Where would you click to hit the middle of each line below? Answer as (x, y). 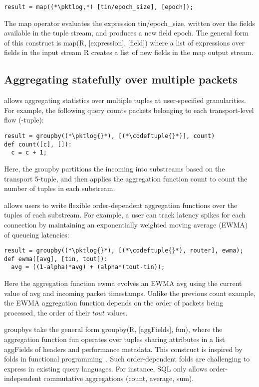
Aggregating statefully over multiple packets (121, 79)
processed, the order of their (47, 312)
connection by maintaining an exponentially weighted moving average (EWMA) (126, 224)
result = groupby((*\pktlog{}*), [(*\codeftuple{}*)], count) (110, 136)
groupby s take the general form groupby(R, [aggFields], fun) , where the (113, 329)
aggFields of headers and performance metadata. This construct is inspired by (123, 349)
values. (117, 312)
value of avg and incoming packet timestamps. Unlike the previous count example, (130, 293)
